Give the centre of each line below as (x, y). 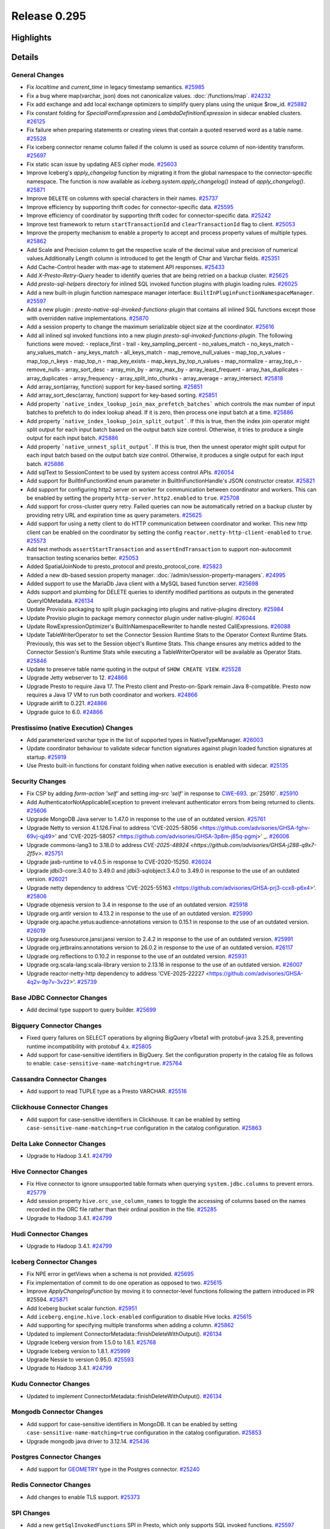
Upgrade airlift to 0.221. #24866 (67, 703)
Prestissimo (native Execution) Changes (72, 728)
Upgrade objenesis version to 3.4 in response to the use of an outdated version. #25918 (137, 905)
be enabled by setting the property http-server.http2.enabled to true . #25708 (133, 498)
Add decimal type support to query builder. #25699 (91, 1010)
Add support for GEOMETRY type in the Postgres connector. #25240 (113, 1469)
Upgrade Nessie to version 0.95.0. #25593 (80, 1360)
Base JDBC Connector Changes (59, 998)
